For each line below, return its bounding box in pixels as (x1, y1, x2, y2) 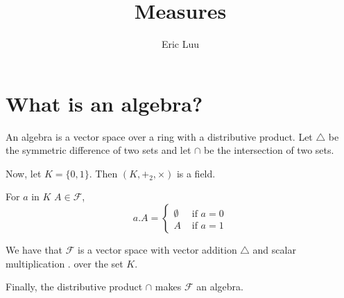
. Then (89, 166, 118, 180)
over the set (74, 256, 123, 270)
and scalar (252, 243, 296, 257)
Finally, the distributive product (6, 279, 143, 294)
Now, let (6, 166, 42, 180)
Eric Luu (161, 37, 200, 51)
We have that (6, 243, 63, 257)
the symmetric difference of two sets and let (6, 143, 191, 157)
